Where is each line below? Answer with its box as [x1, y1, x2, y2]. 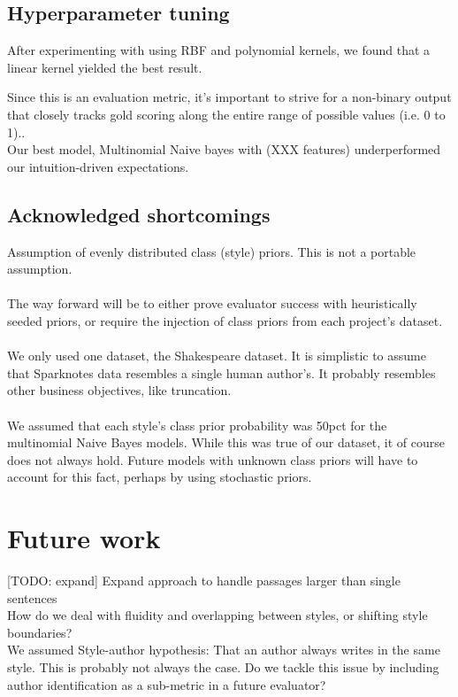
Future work [7, 520, 161, 556]
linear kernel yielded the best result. [7, 58, 202, 76]
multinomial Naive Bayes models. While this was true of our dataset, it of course [7, 433, 446, 452]
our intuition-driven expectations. [7, 157, 189, 175]
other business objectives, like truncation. [7, 381, 232, 399]
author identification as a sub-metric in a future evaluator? [7, 675, 326, 693]
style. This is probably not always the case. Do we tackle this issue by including [7, 657, 439, 676]
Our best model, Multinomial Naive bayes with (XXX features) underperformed [7, 140, 441, 159]
